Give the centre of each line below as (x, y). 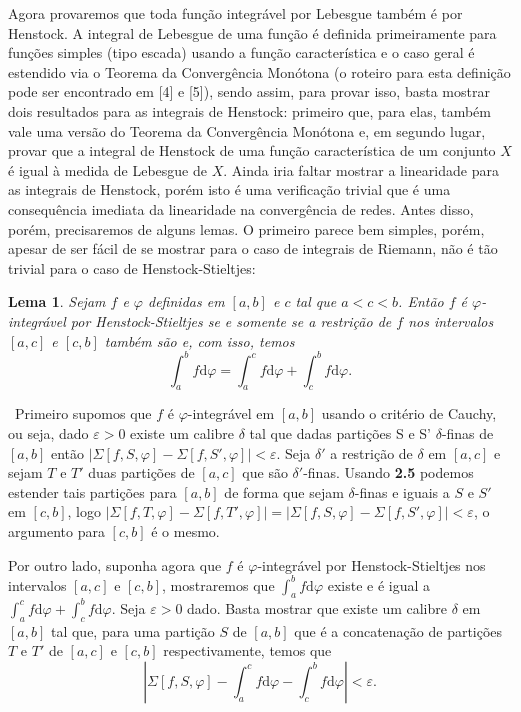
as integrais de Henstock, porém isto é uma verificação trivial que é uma (229, 189)
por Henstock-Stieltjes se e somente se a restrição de (231, 320)
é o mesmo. (185, 530)
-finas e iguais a (402, 491)
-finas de (467, 432)
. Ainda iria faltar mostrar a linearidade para (361, 169)
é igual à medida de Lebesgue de (107, 169)
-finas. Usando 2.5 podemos (388, 472)
